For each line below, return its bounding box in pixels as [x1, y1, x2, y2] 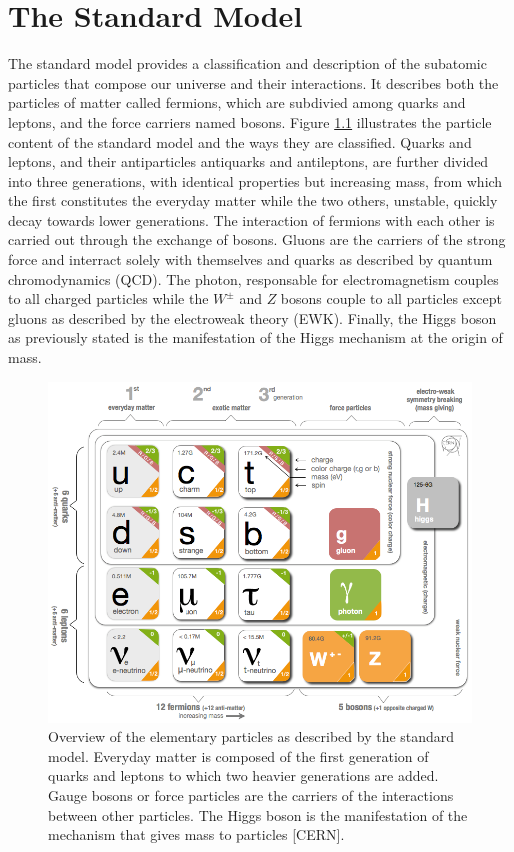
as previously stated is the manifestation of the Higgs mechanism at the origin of [8, 327, 503, 348]
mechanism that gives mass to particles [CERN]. [48, 824, 345, 845]
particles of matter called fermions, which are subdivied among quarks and [8, 92, 466, 113]
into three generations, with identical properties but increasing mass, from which [8, 170, 503, 191]
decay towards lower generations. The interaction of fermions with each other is [8, 209, 495, 230]
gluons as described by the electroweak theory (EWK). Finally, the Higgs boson [8, 307, 497, 328]
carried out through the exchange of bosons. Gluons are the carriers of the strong [8, 229, 506, 250]
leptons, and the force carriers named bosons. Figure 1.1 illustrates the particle [8, 111, 492, 132]
